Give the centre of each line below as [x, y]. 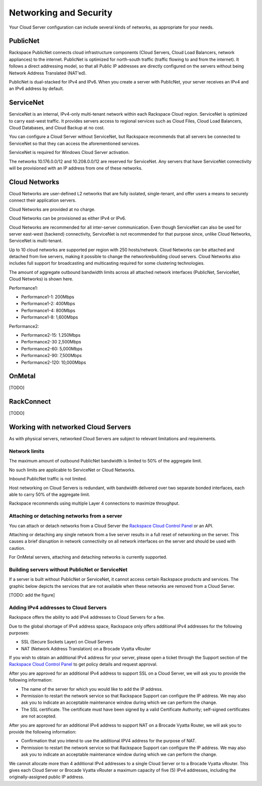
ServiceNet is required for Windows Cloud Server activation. [69, 153]
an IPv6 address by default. [36, 89]
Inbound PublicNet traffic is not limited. [48, 479]
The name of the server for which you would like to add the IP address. [92, 689]
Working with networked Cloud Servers [70, 427]
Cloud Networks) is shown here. [41, 279]
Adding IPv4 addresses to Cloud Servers [58, 607]
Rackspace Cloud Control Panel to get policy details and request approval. [83, 664]
